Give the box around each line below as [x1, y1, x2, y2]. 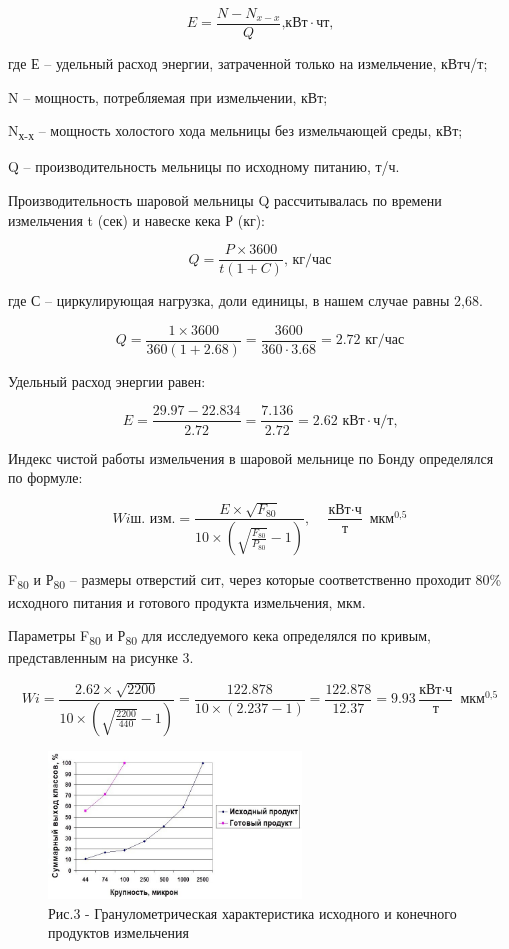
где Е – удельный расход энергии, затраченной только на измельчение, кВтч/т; [8, 53, 488, 74]
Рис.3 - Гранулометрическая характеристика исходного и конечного [48, 902, 457, 923]
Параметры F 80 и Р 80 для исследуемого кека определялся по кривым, [8, 625, 431, 648]
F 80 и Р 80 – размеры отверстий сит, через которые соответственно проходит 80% [8, 569, 502, 593]
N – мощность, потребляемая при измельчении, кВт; [8, 86, 328, 107]
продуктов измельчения [48, 922, 189, 943]
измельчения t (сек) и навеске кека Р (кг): [8, 209, 266, 230]
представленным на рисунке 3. [8, 647, 194, 668]
